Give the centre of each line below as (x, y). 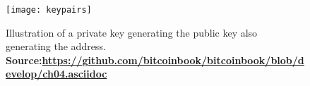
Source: (24, 60)
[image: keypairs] (49, 10)
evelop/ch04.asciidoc (56, 74)
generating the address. (56, 46)
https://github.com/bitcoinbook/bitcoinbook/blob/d (173, 60)
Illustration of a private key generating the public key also (132, 32)
